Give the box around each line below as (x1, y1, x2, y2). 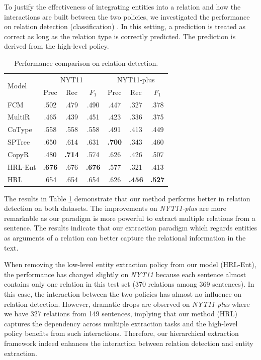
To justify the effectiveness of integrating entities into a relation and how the (4, 2, 241, 12)
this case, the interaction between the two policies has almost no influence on (4, 289, 242, 299)
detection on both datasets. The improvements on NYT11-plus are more (4, 203, 226, 213)
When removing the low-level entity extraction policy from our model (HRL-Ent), (4, 259, 256, 270)
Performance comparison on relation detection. (14, 57, 158, 68)
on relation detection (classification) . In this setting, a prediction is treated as (4, 21, 246, 32)
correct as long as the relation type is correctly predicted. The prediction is (4, 31, 236, 41)
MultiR (8, 111, 30, 122)
